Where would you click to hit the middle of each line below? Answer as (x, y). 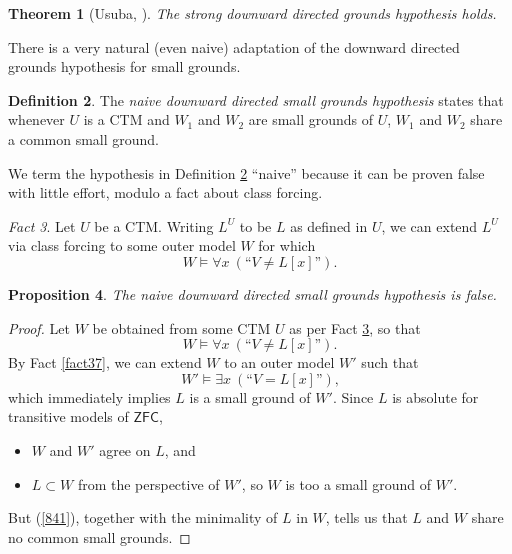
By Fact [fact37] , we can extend (105, 362)
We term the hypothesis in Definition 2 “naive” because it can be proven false (246, 172)
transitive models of (68, 416)
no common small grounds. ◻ (99, 536)
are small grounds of (311, 119)
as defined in (329, 225)
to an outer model (279, 362)
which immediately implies (89, 396)
